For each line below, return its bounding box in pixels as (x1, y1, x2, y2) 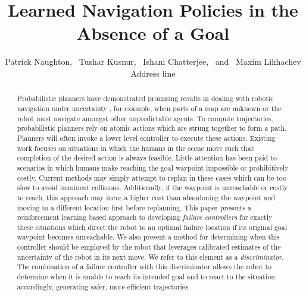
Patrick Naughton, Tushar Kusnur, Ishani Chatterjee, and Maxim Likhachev (5, 55, 301, 68)
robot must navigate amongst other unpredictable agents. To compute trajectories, (17, 113, 273, 123)
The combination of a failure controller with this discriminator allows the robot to (17, 262, 271, 272)
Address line (130, 67, 176, 79)
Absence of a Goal (76, 21, 230, 45)
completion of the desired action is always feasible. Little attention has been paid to (17, 153, 277, 163)
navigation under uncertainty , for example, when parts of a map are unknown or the (17, 103, 282, 113)
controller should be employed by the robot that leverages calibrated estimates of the (17, 242, 281, 252)
